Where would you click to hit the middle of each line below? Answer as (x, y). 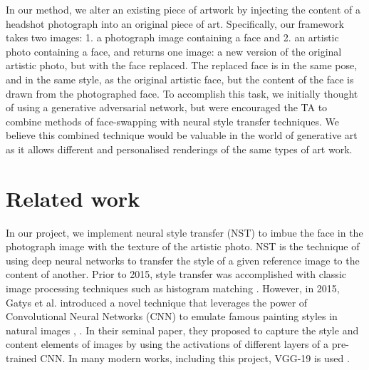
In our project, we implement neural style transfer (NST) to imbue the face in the (184, 232)
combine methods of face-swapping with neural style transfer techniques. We (172, 121)
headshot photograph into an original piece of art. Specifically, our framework (175, 23)
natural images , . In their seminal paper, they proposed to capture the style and (182, 330)
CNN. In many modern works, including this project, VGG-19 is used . (195, 358)
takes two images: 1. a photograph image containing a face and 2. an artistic (172, 37)
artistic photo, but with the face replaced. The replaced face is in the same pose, (182, 65)
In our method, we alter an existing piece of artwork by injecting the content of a (183, 9)
